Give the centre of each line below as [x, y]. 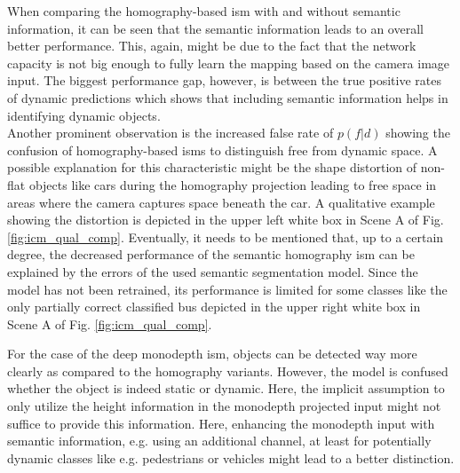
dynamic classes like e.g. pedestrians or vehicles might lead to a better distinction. [231, 457]
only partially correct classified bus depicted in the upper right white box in [214, 307]
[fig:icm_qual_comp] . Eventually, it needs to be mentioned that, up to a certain [226, 236]
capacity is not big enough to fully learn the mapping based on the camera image [229, 63]
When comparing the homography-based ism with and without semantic [204, 11]
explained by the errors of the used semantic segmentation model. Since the [213, 271]
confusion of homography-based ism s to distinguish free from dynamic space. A [222, 150]
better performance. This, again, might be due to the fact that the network [212, 46]
